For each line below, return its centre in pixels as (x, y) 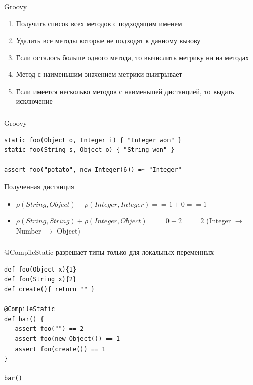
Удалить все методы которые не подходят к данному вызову (108, 40)
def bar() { (24, 319)
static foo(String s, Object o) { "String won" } (89, 150)
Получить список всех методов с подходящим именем (99, 23)
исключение (34, 101)
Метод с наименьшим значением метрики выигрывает (99, 74)
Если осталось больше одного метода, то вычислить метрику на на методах (133, 57)
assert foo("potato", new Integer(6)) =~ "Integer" (93, 170)
